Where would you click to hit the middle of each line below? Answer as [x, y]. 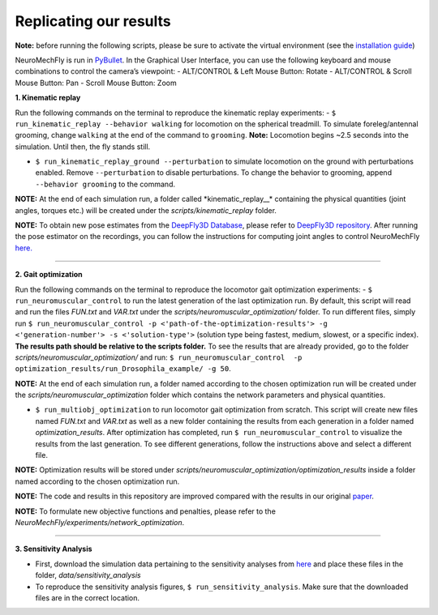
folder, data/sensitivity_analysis [88, 575]
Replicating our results [93, 21]
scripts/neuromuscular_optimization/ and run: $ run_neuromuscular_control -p [159, 357]
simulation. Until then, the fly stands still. [83, 147]
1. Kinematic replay [48, 98]
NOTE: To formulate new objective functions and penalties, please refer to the [145, 511]
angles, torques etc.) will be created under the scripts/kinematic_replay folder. [146, 210]
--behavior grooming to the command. [105, 184]
